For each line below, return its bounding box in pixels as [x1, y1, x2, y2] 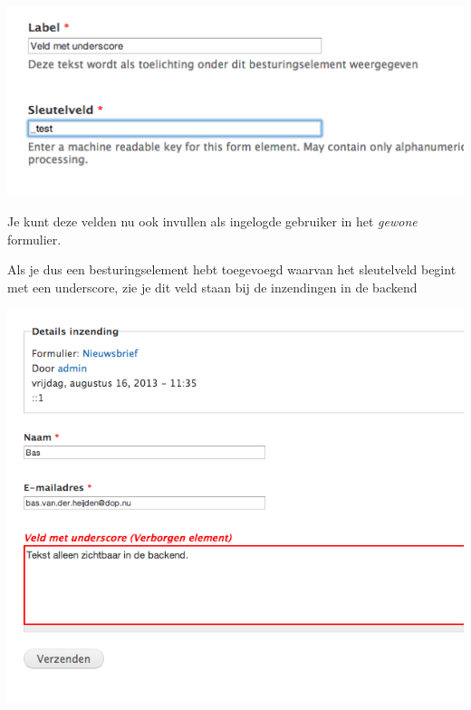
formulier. [7, 229, 62, 248]
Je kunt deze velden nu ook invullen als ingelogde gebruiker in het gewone [7, 211, 418, 230]
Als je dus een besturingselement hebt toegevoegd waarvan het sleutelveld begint [7, 260, 457, 279]
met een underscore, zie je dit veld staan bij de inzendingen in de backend [7, 277, 418, 296]
